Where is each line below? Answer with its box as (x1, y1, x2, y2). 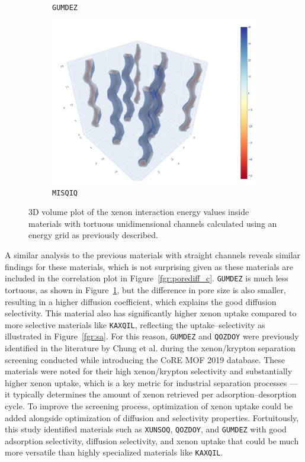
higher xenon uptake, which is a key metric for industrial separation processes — (5, 376, 298, 389)
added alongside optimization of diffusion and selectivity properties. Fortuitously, (5, 411, 299, 423)
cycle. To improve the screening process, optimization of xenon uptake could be (5, 399, 293, 412)
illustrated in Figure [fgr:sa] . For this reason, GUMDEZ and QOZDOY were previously (5, 330, 299, 342)
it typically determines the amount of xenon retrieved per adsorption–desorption (5, 388, 297, 400)
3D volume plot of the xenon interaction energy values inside (28, 206, 249, 218)
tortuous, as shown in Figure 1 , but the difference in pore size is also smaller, (5, 283, 286, 296)
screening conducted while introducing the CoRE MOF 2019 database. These (5, 353, 285, 365)
